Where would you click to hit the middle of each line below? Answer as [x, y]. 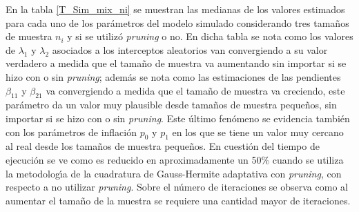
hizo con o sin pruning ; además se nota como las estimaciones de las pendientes [173, 76]
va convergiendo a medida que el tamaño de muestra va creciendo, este [195, 90]
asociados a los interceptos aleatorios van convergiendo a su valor [190, 49]
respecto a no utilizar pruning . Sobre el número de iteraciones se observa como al [177, 187]
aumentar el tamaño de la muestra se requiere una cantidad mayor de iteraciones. [178, 200]
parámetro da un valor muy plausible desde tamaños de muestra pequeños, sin [171, 105]
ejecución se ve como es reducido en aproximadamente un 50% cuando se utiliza [175, 159]
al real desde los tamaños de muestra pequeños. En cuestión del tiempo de [163, 146]
